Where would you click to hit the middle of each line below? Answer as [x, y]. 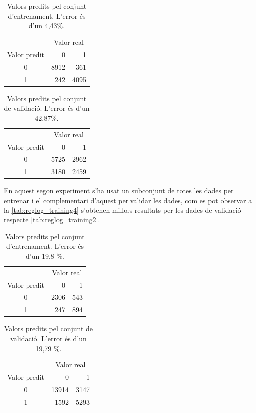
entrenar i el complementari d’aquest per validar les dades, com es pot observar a [128, 200]
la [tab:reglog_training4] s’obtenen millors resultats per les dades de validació [123, 210]
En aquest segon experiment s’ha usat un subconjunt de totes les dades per [119, 190]
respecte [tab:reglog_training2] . [52, 220]
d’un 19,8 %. [45, 256]
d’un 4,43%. [47, 26]
